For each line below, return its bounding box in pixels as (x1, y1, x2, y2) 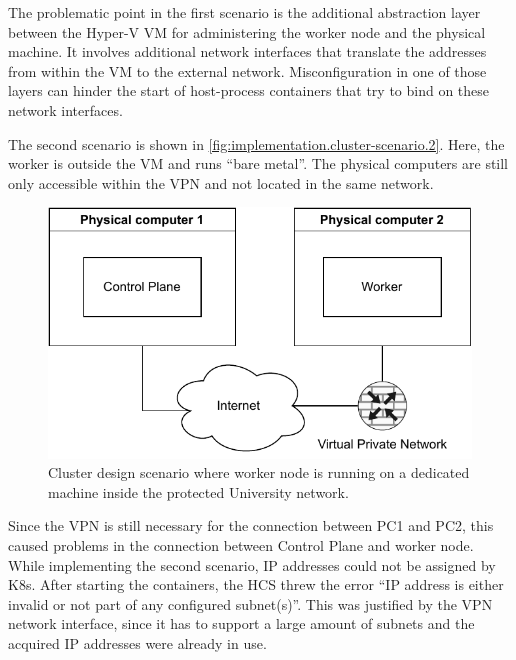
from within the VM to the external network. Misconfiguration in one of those (8, 60, 487, 81)
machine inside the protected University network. (48, 481, 349, 502)
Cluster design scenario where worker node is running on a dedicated (48, 462, 470, 483)
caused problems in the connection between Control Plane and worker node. (8, 534, 474, 555)
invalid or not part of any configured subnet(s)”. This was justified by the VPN (8, 593, 493, 614)
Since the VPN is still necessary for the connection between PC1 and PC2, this (8, 515, 494, 536)
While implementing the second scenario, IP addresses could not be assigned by (8, 554, 496, 575)
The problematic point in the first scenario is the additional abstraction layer (8, 2, 481, 22)
